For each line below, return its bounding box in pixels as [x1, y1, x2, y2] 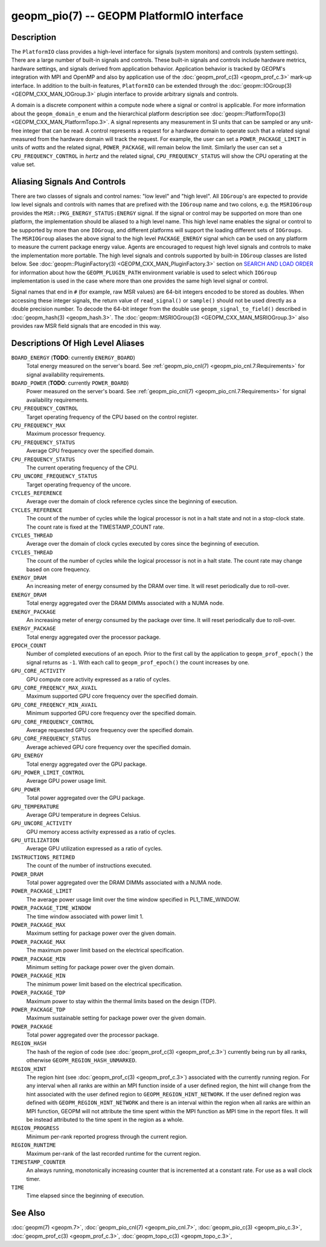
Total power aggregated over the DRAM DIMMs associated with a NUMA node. [26, 879, 223, 886]
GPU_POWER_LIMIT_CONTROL [11, 769, 85, 776]
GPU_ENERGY [11, 752, 43, 759]
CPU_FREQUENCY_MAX [11, 422, 66, 429]
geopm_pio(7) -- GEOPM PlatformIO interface [11, 9, 244, 22]
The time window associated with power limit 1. [26, 912, 144, 920]
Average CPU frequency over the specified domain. [26, 447, 155, 454]
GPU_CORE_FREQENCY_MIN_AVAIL [11, 701, 98, 708]
